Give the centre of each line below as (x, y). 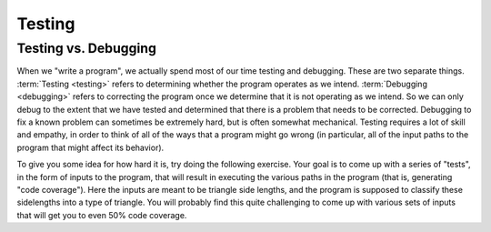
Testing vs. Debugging (86, 48)
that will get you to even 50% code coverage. (102, 215)
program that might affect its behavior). (90, 147)
